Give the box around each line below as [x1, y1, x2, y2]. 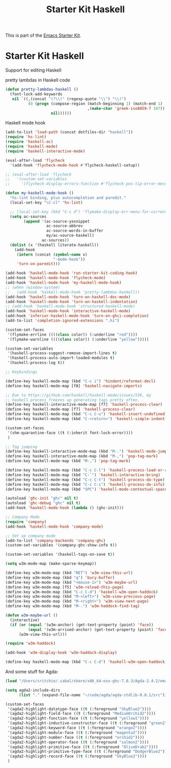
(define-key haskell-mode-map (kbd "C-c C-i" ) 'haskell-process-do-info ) [5, 482, 165, 487]
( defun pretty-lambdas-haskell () [5, 87, 79, 92]
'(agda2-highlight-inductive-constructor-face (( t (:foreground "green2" [7, 721, 167, 726]
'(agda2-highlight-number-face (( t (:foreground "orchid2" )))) [7, 735, 145, 740]
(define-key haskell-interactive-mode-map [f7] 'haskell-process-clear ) [5, 402, 163, 407]
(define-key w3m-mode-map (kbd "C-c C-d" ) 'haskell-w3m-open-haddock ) [5, 589, 158, 594]
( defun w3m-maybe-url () [5, 613, 58, 618]
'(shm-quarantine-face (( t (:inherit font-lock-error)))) [7, 430, 133, 435]
